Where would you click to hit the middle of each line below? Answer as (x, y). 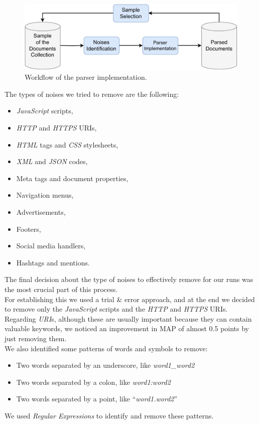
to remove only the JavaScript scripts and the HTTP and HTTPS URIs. (116, 309)
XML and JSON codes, (52, 161)
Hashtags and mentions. (53, 262)
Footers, (29, 229)
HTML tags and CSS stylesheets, (67, 144)
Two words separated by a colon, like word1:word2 (93, 382)
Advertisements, (41, 212)
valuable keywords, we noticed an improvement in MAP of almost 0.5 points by (127, 328)
